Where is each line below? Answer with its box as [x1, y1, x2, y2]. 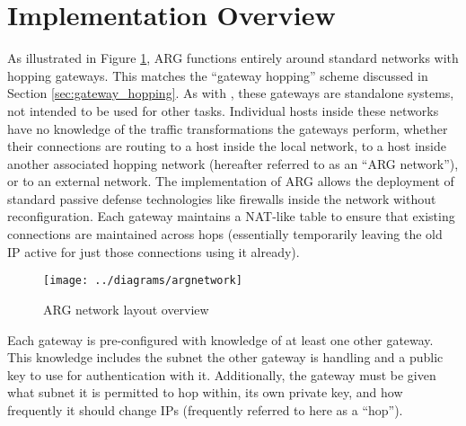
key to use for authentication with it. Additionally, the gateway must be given [7, 365, 436, 384]
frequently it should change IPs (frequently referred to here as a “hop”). [7, 400, 403, 419]
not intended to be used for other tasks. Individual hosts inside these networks [7, 101, 439, 120]
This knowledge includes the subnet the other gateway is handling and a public [7, 348, 444, 367]
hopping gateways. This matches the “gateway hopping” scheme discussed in [7, 66, 428, 84]
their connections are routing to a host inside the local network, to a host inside [7, 137, 446, 155]
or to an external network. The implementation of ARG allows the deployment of [7, 172, 454, 191]
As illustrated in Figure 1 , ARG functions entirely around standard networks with [7, 49, 459, 67]
